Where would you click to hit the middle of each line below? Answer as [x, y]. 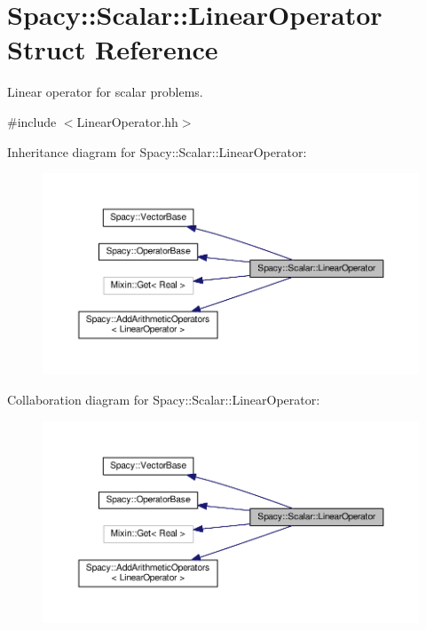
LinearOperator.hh [127, 121]
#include [32, 121]
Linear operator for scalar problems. [105, 92]
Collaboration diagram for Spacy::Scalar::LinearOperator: [164, 399]
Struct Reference [113, 49]
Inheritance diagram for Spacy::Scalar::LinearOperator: [157, 151]
